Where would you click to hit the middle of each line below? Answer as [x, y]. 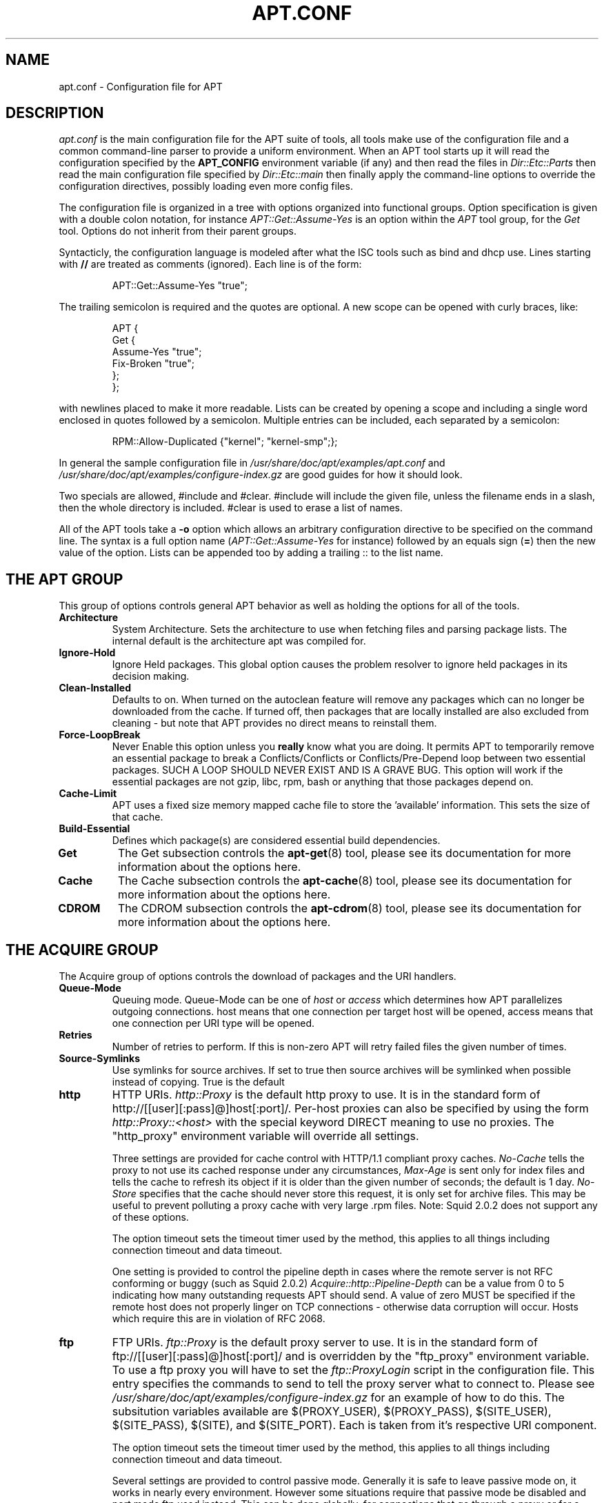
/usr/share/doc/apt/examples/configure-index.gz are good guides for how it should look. [261, 475]
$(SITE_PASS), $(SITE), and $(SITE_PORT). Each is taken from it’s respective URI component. [354, 1425]
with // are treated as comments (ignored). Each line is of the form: [210, 264]
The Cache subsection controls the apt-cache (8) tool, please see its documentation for [345, 881]
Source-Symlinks [99, 1059]
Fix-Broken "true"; [153, 364]
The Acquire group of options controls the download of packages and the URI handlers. [258, 976]
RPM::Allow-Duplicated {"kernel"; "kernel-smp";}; [225, 442]
